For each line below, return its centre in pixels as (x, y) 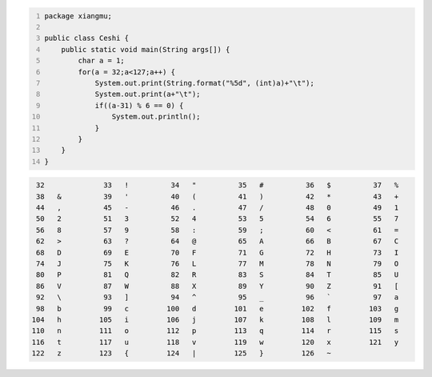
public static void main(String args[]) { (146, 49)
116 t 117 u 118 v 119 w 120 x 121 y (215, 342)
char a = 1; (102, 61)
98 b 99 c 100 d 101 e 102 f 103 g (218, 309)
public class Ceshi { (87, 38)
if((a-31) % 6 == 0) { (139, 105)
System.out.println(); (156, 117)
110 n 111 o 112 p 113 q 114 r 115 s (215, 331)
